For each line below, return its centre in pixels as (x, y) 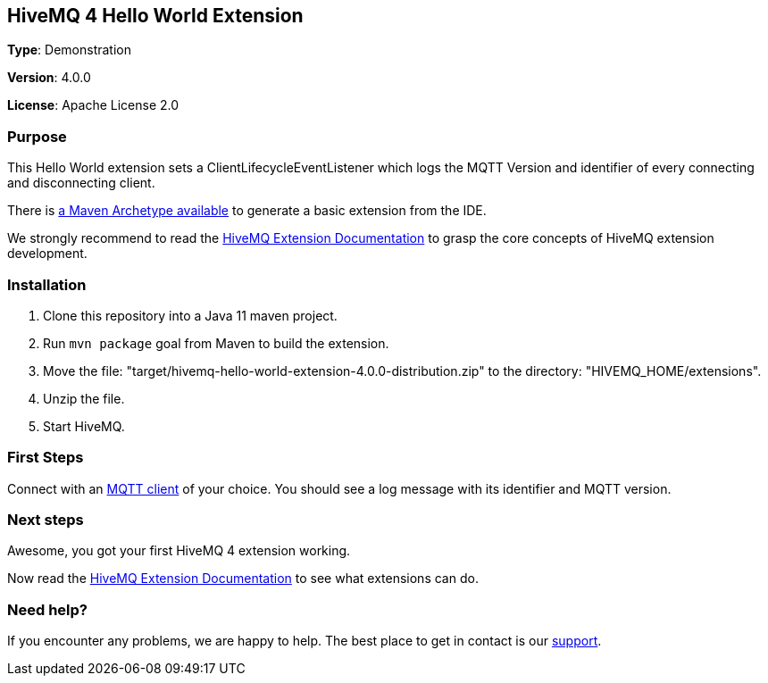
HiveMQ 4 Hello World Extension (155, 16)
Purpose (37, 136)
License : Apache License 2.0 (93, 105)
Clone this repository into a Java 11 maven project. (190, 315)
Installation (47, 284)
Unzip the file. (84, 398)
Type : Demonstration (69, 50)
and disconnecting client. (81, 183)
